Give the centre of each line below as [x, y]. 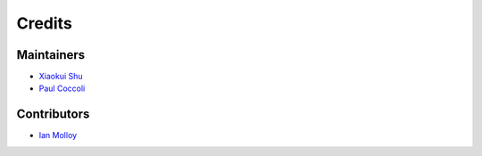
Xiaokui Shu [61, 77]
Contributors [53, 115]
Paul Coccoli [62, 88]
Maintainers [51, 55]
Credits [45, 23]
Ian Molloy [58, 135]
